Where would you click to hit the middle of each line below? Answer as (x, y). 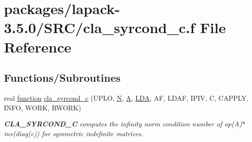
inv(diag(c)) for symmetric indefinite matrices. (74, 133)
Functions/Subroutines (62, 78)
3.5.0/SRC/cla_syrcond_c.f (99, 27)
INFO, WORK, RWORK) (43, 107)
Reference (38, 46)
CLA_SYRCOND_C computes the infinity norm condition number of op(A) (123, 124)
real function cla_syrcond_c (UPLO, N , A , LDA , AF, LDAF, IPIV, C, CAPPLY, (126, 98)
